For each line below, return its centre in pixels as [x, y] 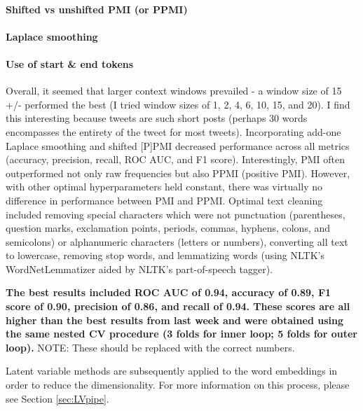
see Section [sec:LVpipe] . [57, 398]
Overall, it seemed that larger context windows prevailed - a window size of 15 [174, 91]
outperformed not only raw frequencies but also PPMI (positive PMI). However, [178, 173]
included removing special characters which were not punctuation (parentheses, [176, 214]
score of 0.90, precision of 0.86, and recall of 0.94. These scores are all [178, 306]
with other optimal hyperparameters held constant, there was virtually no [164, 187]
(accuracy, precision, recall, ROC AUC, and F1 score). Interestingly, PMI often [176, 159]
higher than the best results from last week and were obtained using [174, 320]
